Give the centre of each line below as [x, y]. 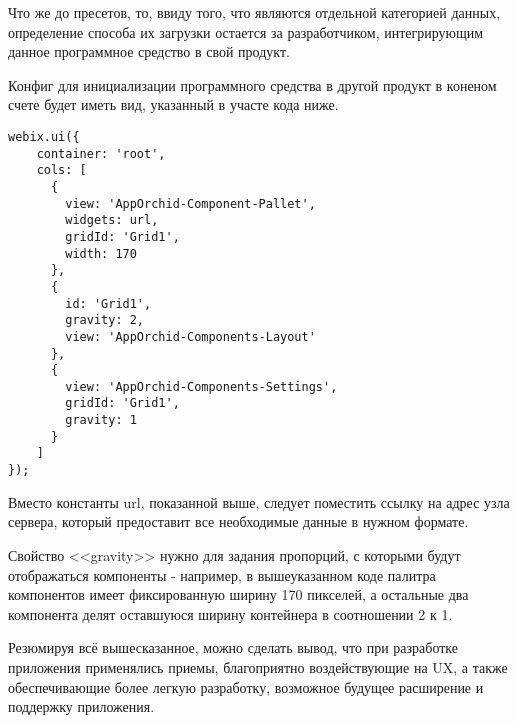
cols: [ [61, 170]
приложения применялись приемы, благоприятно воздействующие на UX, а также [258, 666]
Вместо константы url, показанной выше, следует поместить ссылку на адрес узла [259, 501]
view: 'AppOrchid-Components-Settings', [201, 386]
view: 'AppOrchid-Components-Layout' [190, 336]
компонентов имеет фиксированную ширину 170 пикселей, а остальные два [238, 594]
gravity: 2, [105, 320]
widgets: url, [112, 220]
